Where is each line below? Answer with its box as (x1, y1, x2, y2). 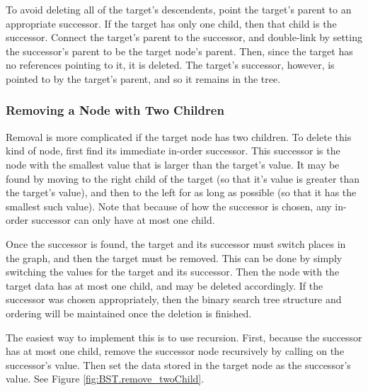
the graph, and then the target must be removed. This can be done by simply (6, 250, 343, 265)
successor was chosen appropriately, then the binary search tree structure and (6, 292, 342, 307)
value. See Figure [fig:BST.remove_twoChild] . (6, 371, 205, 386)
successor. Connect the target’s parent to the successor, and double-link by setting (6, 30, 362, 45)
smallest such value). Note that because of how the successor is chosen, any (6, 198, 332, 213)
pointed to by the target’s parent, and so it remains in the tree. (6, 71, 281, 86)
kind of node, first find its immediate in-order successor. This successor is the (6, 143, 340, 158)
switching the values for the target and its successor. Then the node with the (6, 264, 340, 279)
